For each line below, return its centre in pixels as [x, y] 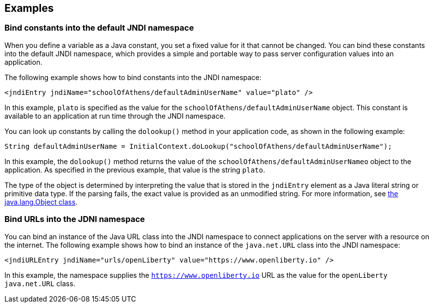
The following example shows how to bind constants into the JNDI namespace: [133, 77]
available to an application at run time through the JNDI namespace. [115, 116]
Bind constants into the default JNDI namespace [99, 28]
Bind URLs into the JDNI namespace [75, 219]
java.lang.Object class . [41, 202]
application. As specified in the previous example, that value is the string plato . [135, 170]
